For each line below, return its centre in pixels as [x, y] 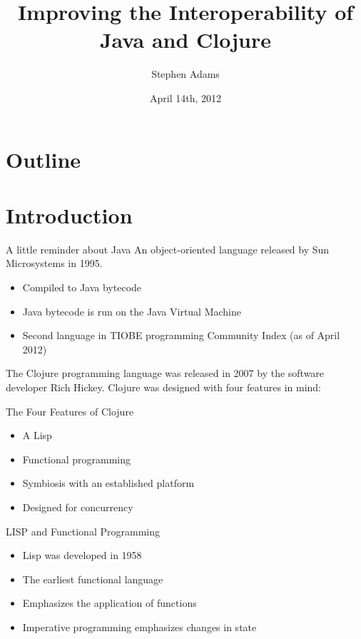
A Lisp [37, 435]
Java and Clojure [185, 40]
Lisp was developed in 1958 [82, 555]
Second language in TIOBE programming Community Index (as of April [181, 335]
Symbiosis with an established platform [108, 483]
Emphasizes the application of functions [110, 603]
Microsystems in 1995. [54, 263]
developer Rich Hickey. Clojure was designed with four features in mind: [163, 387]
